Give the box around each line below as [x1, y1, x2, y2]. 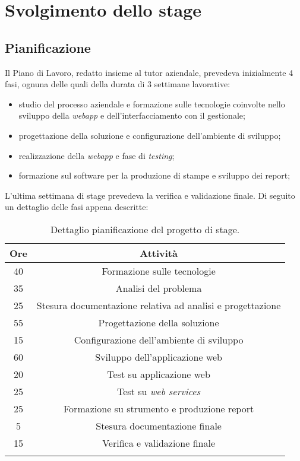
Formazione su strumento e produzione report [64, 401, 254, 415]
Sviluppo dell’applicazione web [95, 349, 223, 364]
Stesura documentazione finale [96, 418, 222, 433]
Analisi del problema [115, 281, 202, 295]
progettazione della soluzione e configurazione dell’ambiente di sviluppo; [18, 129, 281, 141]
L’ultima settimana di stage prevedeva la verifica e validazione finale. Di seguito [5, 189, 295, 201]
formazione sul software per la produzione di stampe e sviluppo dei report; [18, 169, 290, 182]
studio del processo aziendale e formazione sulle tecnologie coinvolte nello [18, 97, 285, 110]
